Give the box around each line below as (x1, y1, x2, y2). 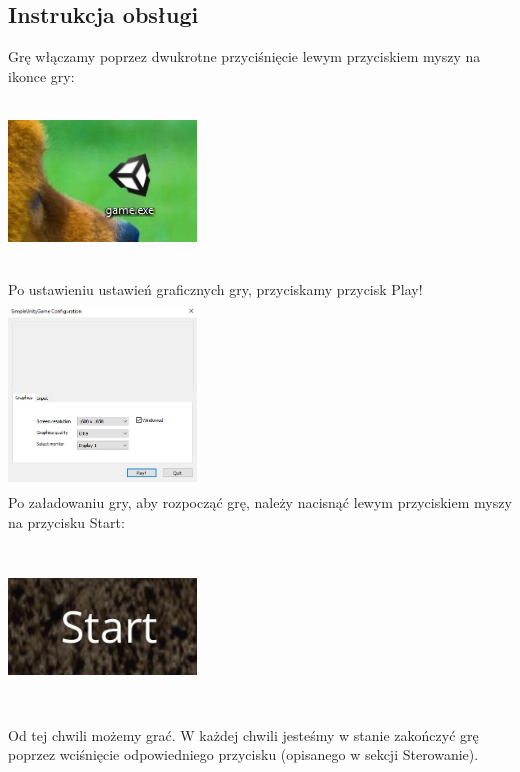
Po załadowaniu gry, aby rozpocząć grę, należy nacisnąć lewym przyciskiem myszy (8, 492, 512, 513)
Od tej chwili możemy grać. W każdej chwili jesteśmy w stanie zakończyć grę (8, 724, 479, 745)
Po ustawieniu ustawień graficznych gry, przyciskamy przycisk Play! (8, 278, 423, 299)
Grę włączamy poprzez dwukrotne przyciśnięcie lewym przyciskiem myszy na (8, 46, 481, 67)
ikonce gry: (8, 65, 75, 86)
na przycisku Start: (8, 511, 125, 532)
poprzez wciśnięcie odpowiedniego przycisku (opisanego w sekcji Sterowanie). (8, 744, 479, 765)
